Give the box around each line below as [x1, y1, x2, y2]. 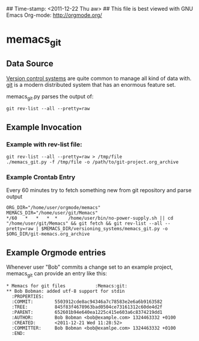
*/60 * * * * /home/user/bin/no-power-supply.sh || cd [6, 215, 173, 222]
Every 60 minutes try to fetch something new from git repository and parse [6, 187, 192, 194]
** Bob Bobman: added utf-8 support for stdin [6, 288, 125, 294]
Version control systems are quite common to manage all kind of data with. [6, 75, 192, 82]
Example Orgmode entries [6, 247, 106, 258]
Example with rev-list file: [6, 140, 82, 148]
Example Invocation [6, 122, 82, 132]
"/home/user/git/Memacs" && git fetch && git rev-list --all [6, 221, 163, 227]
